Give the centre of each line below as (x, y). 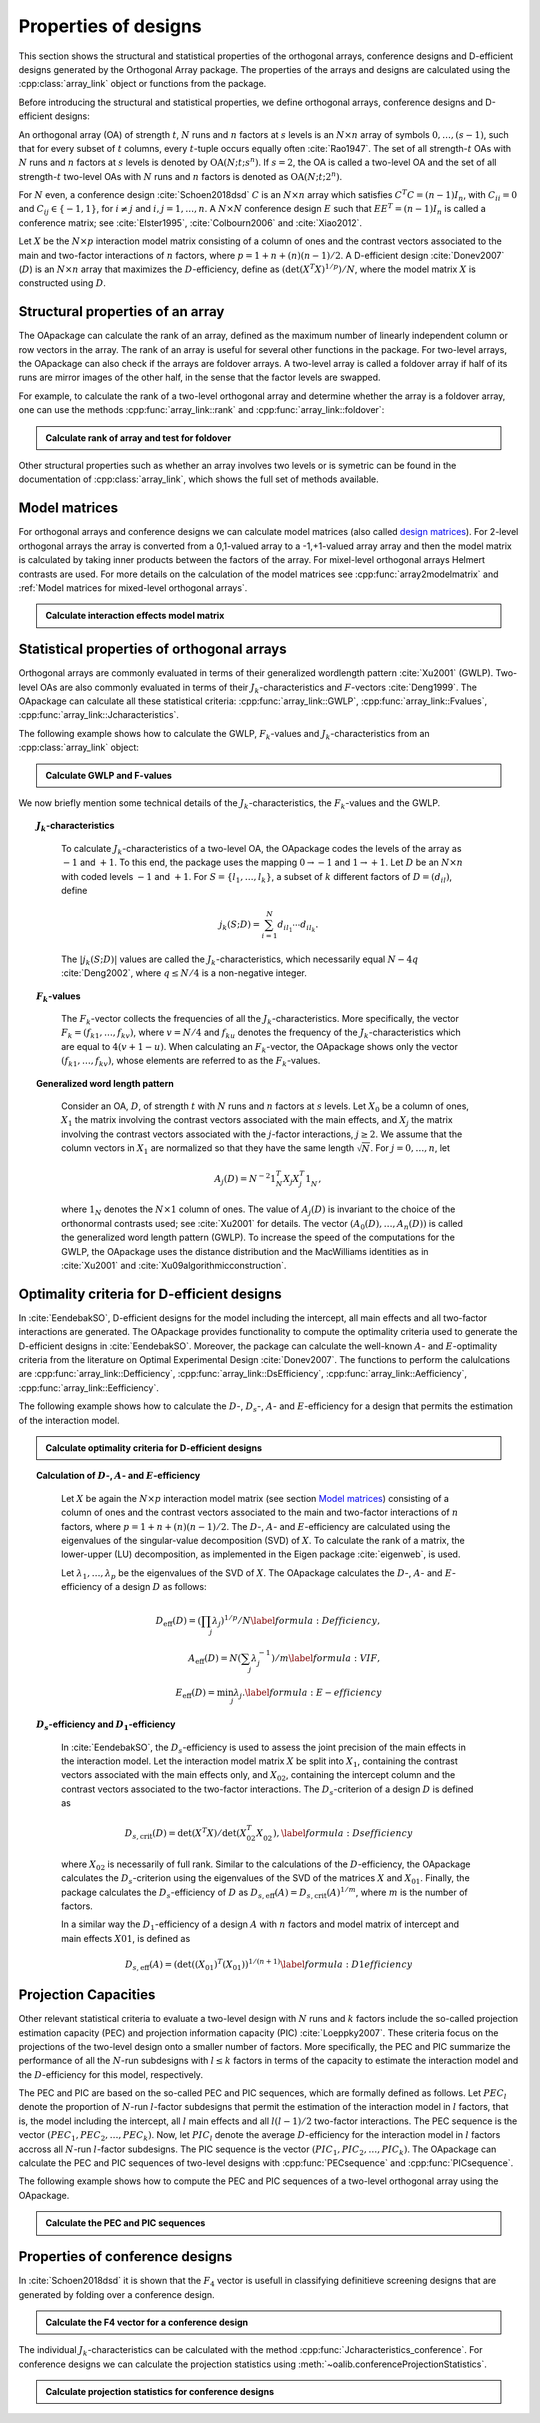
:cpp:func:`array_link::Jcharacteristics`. (99, 715)
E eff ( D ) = (195, 1694)
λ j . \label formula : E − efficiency (307, 1694)
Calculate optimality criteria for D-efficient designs (154, 1447)
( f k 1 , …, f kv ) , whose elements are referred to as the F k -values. (191, 1062)
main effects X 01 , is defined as (126, 1938)
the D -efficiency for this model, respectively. (111, 2074)
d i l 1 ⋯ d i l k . (298, 926)
